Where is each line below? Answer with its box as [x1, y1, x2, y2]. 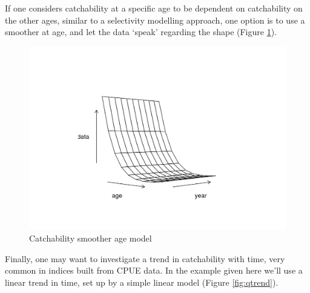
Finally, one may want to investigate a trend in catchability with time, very [5, 252, 285, 265]
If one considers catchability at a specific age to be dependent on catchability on [5, 2, 303, 14]
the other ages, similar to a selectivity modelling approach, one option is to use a [5, 13, 305, 26]
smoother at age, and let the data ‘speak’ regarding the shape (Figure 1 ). [5, 25, 277, 38]
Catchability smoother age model [29, 232, 152, 245]
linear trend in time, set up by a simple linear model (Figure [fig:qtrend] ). [5, 275, 279, 288]
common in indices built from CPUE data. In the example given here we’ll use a [5, 264, 303, 277]
